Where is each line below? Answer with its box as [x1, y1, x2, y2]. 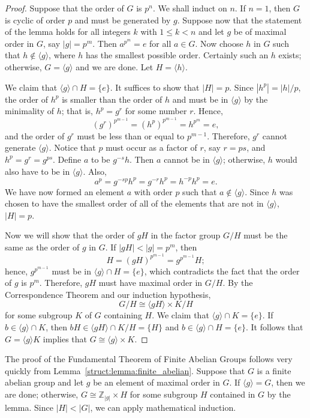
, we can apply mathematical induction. [90, 401, 236, 413]
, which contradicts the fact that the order [144, 264, 300, 277]
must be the [243, 229, 288, 241]
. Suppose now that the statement [177, 13, 302, 26]
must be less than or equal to [77, 129, 185, 142]
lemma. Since [5, 401, 53, 413]
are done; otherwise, [5, 388, 79, 401]
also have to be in [5, 165, 70, 177]
